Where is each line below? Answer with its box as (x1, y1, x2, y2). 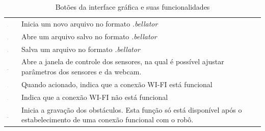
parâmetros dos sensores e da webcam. (21, 66, 142, 76)
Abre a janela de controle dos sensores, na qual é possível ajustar (21, 56, 224, 67)
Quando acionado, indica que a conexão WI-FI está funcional (21, 78, 213, 89)
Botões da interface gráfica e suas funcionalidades (55, 2, 210, 12)
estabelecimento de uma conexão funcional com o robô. (21, 114, 194, 125)
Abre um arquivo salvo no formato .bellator (21, 31, 157, 41)
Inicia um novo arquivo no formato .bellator (21, 18, 158, 29)
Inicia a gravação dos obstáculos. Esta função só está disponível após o (21, 104, 242, 115)
